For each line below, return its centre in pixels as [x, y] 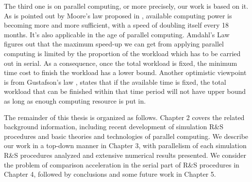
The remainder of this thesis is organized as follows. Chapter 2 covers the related [124, 117]
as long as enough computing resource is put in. [75, 100]
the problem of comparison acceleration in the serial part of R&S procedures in [122, 164]
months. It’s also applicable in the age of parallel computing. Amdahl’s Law [117, 34]
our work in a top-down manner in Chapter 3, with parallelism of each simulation [125, 145]
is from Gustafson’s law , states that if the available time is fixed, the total [115, 82]
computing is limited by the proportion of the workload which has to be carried [122, 53]
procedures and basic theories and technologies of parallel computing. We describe [126, 136]
